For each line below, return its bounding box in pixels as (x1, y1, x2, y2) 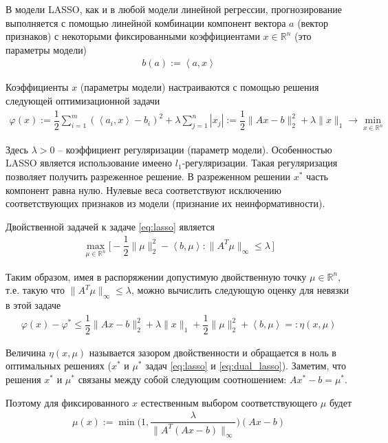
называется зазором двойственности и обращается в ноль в (89, 345, 336, 359)
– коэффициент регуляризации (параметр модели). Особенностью (58, 142, 332, 156)
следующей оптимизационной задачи (6, 94, 160, 107)
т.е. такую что (6, 283, 65, 297)
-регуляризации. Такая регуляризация (182, 155, 338, 170)
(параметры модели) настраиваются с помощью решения (80, 80, 319, 94)
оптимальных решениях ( (6, 358, 111, 373)
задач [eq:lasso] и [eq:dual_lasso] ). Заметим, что (145, 358, 346, 373)
